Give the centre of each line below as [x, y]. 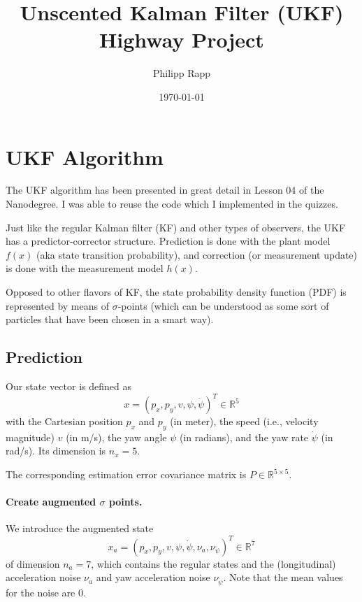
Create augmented [51, 502]
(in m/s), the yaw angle [116, 437]
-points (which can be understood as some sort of [223, 305]
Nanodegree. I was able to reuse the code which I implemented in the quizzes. [172, 204]
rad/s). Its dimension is [56, 451]
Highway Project [182, 40]
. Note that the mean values [283, 577]
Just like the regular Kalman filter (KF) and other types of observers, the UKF [176, 227]
